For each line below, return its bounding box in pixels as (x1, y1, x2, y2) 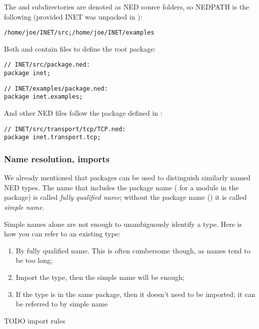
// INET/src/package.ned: (4, 61, 90, 69)
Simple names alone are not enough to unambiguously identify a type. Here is (4, 218, 242, 229)
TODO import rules (4, 315, 65, 325)
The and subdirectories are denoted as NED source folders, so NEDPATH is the (4, 2, 249, 12)
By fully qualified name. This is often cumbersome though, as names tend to (15, 245, 250, 255)
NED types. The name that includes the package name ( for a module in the (4, 182, 239, 192)
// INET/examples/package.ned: (4, 85, 108, 92)
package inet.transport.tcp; (4, 134, 101, 141)
